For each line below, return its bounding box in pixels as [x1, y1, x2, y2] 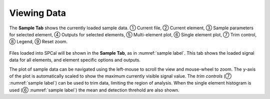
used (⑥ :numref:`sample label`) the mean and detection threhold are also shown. [9, 87, 179, 93]
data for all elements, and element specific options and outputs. [9, 57, 141, 63]
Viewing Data [9, 7, 66, 18]
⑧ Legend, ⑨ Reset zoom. [9, 39, 68, 45]
